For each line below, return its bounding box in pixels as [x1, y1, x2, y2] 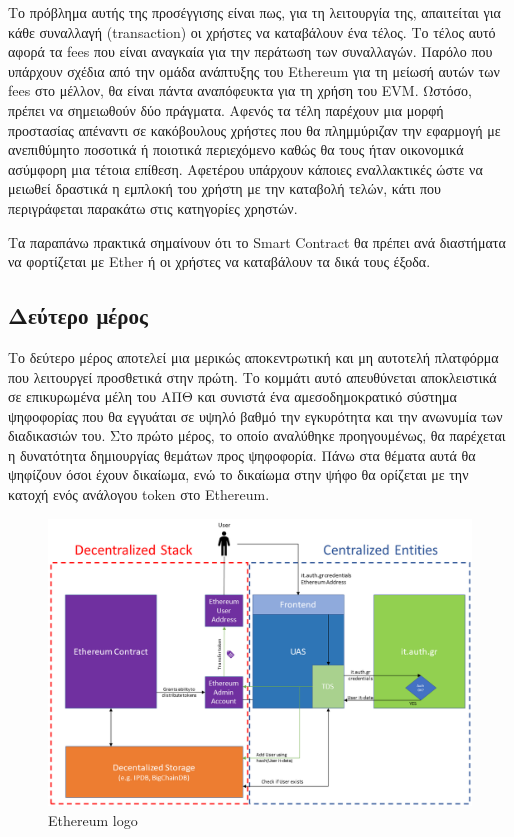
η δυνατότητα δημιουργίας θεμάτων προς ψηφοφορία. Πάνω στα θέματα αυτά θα [8, 444, 476, 465]
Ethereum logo [48, 809, 138, 830]
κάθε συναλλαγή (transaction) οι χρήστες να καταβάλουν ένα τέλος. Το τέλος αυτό [8, 21, 496, 42]
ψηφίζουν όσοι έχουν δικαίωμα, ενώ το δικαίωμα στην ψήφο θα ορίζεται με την [8, 464, 469, 485]
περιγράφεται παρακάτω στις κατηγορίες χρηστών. [8, 197, 298, 218]
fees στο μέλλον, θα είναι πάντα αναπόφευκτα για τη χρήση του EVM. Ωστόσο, [8, 80, 472, 101]
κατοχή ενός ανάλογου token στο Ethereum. [8, 484, 270, 505]
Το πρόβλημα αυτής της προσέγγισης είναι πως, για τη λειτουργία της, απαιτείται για [8, 2, 501, 22]
